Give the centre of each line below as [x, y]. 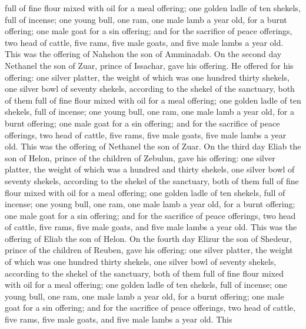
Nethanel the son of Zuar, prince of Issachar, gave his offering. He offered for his [149, 65]
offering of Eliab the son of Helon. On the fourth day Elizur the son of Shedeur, [148, 238]
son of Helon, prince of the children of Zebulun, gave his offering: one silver [140, 157]
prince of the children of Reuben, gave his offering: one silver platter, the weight [149, 250]
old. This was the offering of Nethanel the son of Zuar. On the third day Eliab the [153, 146]
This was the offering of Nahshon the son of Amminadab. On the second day [143, 54]
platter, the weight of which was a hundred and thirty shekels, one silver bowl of [150, 169]
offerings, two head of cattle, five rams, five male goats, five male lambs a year [146, 134]
